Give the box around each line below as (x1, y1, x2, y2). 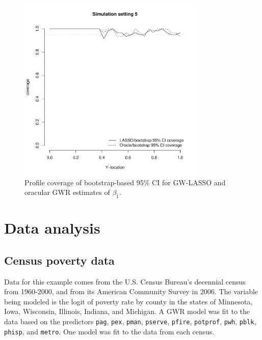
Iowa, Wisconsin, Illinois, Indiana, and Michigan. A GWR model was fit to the (4, 306, 250, 317)
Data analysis (4, 217, 100, 238)
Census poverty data (4, 252, 115, 268)
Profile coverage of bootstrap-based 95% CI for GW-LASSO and (24, 177, 226, 187)
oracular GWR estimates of (24, 187, 110, 197)
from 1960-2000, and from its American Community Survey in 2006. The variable (4, 286, 258, 297)
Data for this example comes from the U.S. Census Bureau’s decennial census (4, 276, 246, 287)
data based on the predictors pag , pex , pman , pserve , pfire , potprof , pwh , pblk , (4, 316, 256, 326)
